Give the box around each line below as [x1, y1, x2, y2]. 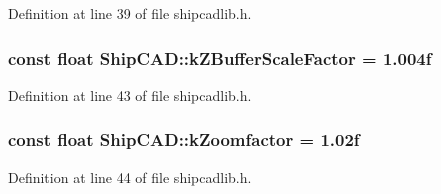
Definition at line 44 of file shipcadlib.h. [8, 166, 252, 187]
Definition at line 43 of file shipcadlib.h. [8, 84, 252, 105]
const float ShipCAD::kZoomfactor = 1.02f [8, 127, 360, 152]
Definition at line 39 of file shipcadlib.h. [8, 3, 252, 23]
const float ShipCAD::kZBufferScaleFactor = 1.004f [8, 45, 432, 70]
